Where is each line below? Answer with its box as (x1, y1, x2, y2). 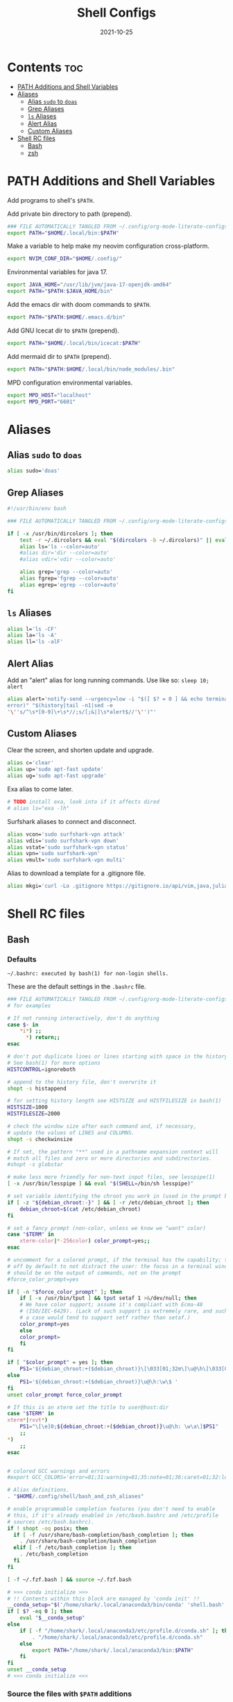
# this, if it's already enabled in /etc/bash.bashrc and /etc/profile (7, 1512, 218, 1519)
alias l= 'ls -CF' (7, 625, 58, 632)
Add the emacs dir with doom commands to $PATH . (7, 301, 151, 308)
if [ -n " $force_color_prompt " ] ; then (7, 1288, 123, 1295)
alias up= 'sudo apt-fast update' (7, 766, 104, 773)
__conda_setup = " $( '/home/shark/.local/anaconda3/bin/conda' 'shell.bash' (7, 1601, 225, 1608)
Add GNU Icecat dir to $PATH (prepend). (7, 326, 119, 335)
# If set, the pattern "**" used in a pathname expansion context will (7, 1148, 218, 1155)
